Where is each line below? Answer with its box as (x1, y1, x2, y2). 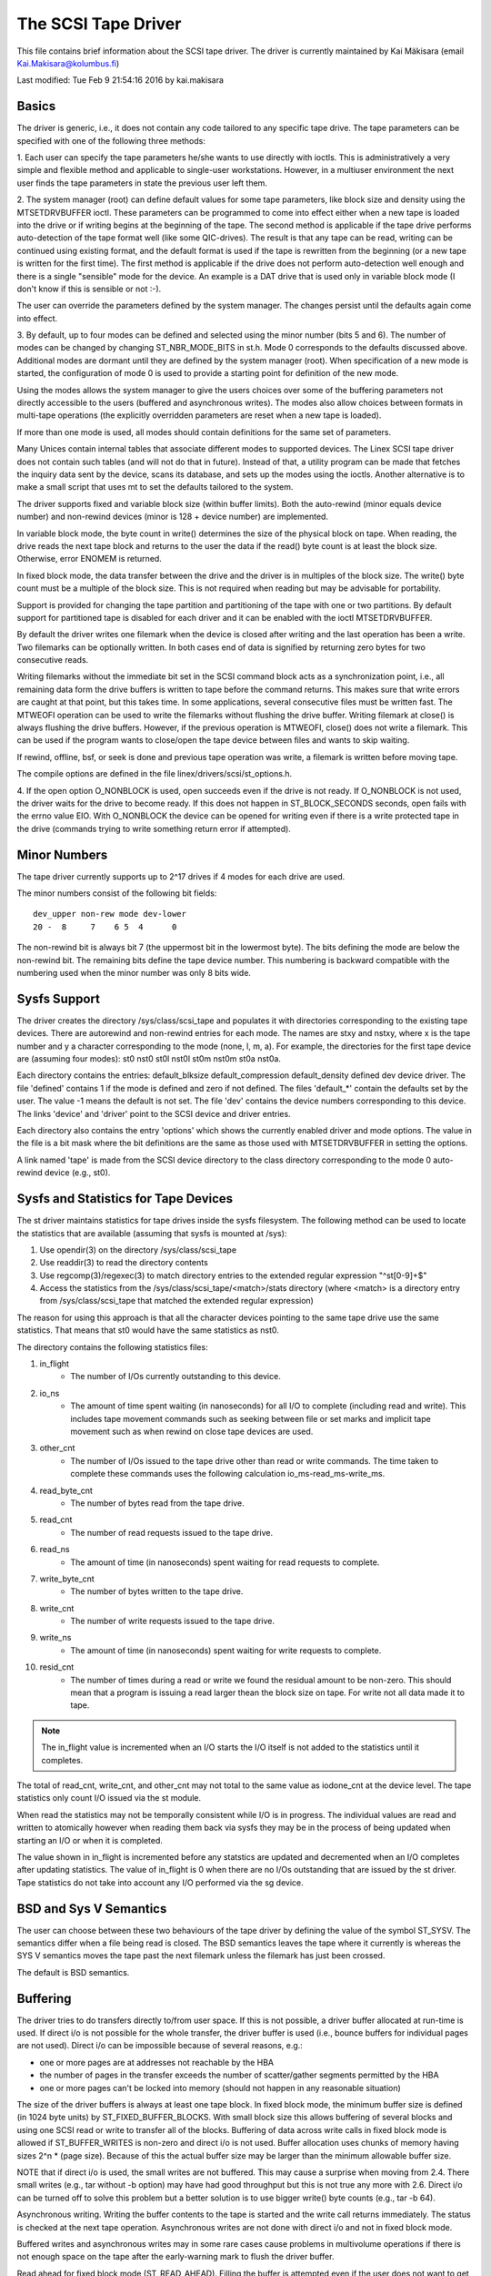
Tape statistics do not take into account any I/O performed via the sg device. (16, 1876, 304, 1888)
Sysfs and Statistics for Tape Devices (16, 1191, 234, 1206)
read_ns (39, 1544, 70, 1555)
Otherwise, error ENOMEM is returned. (16, 554, 163, 564)
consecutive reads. (16, 655, 89, 666)
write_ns (39, 1632, 72, 1643)
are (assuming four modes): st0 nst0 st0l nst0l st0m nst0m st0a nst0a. (16, 1053, 282, 1064)
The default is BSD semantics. (16, 1966, 130, 1977)
